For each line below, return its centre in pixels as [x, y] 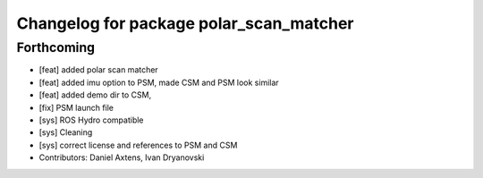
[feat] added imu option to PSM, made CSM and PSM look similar [159, 82]
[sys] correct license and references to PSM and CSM [138, 145]
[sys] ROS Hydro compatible [91, 120]
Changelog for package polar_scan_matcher [185, 23]
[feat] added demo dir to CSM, [95, 95]
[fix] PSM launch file [76, 107]
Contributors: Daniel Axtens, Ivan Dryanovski [122, 157]
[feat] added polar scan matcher [98, 70]
